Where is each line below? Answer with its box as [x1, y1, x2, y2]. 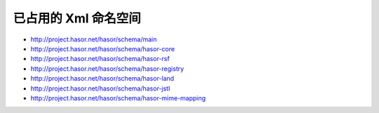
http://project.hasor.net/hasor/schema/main [30, 35, 157, 44]
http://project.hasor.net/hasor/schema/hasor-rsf [30, 55, 170, 63]
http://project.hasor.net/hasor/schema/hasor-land [30, 74, 175, 83]
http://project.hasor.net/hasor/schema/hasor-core [30, 44, 175, 53]
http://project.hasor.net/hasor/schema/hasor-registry [30, 64, 185, 73]
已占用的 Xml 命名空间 [13, 11, 142, 26]
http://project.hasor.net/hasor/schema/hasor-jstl [30, 84, 171, 93]
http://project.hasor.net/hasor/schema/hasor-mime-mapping [30, 93, 206, 102]
